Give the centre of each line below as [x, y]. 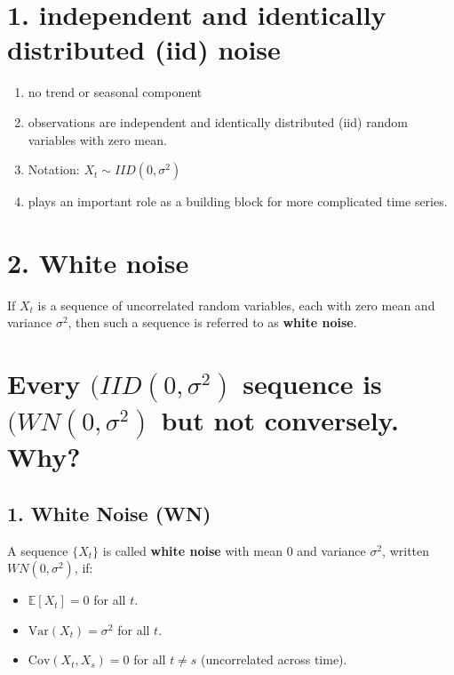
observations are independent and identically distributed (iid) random [218, 121]
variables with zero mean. [97, 139]
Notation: [54, 169]
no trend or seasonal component [115, 92]
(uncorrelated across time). [274, 659]
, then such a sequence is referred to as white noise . [212, 322]
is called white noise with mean [192, 550]
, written [406, 550]
